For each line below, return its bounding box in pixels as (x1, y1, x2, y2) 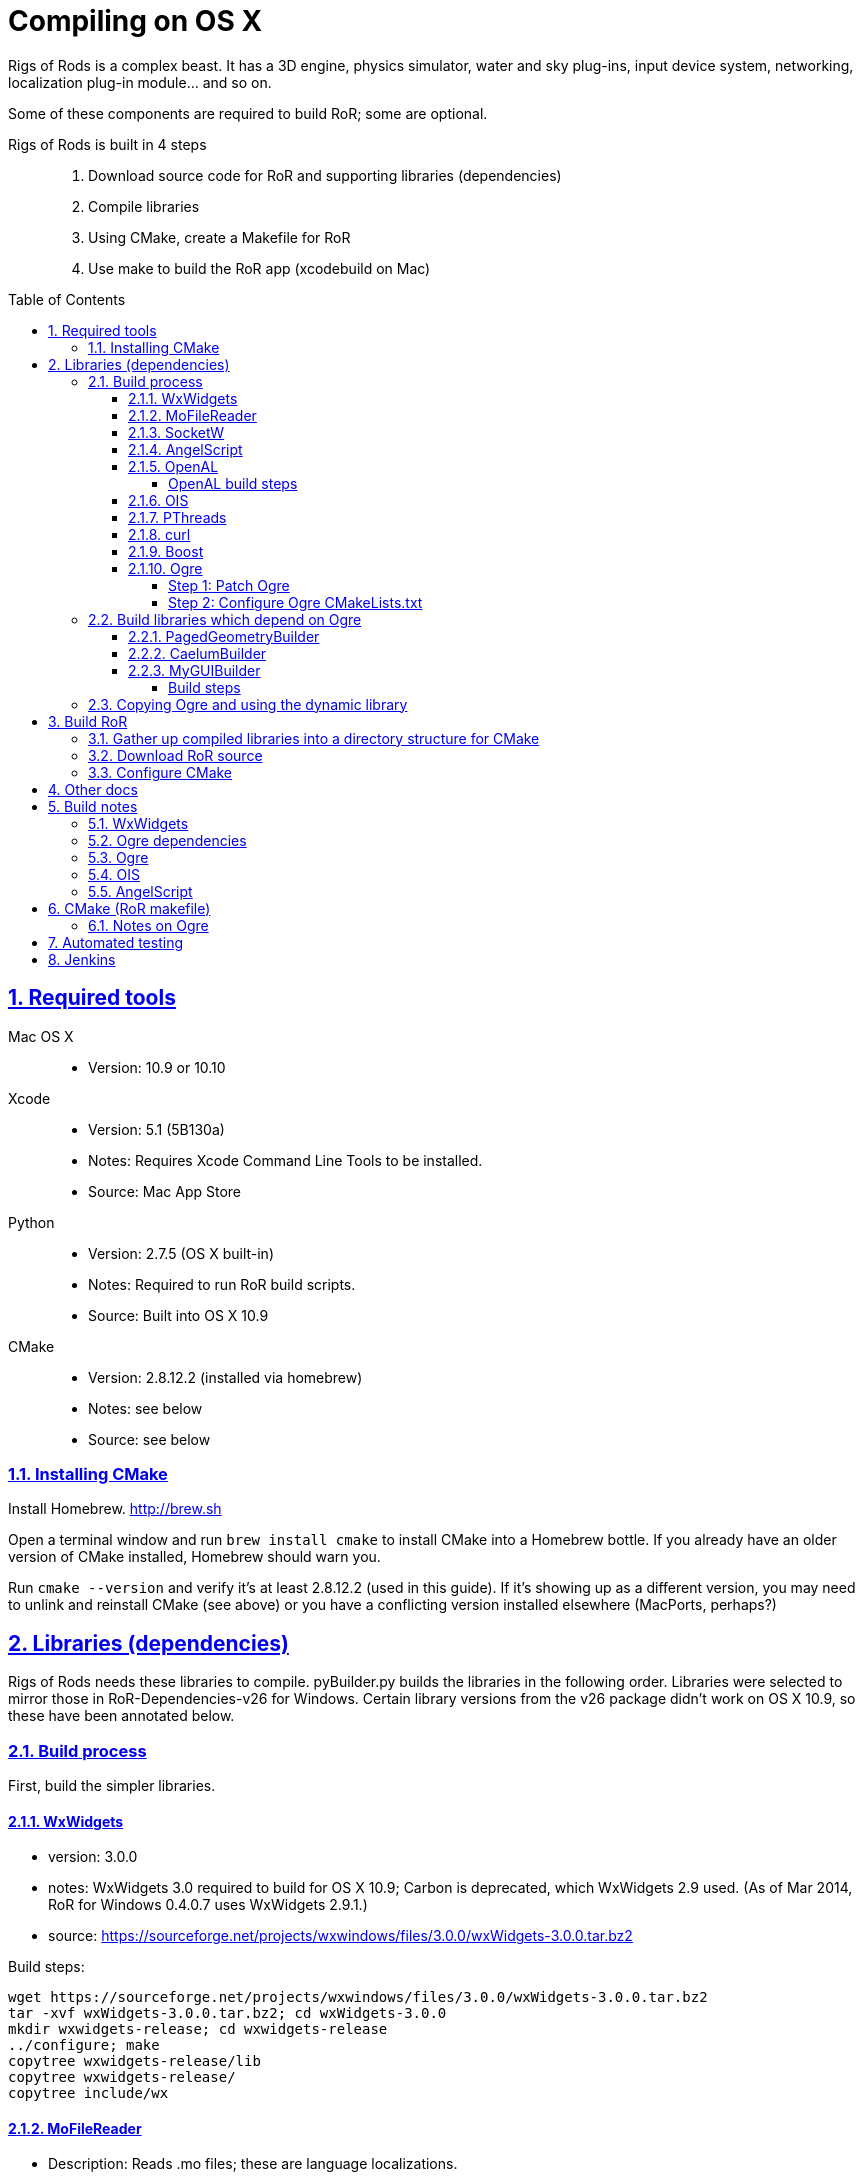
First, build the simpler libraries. (8, 1776, 216, 1794)
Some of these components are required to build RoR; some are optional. (8, 104, 488, 122)
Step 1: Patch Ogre (168, 576, 290, 594)
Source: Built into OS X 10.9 (88, 1306, 269, 1324)
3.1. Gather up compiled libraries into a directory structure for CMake (88, 729, 540, 747)
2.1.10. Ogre (128, 559, 203, 577)
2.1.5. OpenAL (128, 457, 219, 475)
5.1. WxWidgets (88, 814, 189, 832)
